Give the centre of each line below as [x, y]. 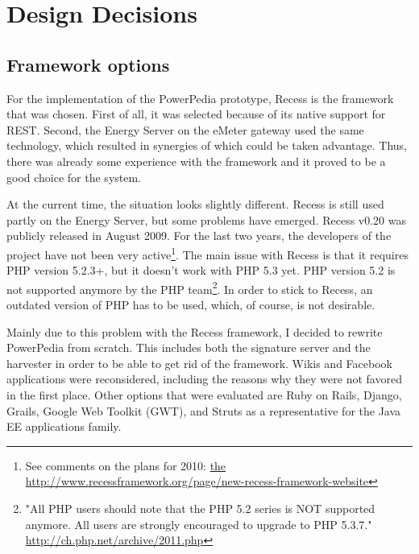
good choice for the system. [74, 177]
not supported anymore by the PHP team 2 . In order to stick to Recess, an [190, 287]
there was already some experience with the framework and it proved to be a [196, 161]
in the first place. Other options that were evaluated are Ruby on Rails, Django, [204, 394]
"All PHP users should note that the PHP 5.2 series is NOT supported [200, 508]
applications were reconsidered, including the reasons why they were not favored [204, 379]
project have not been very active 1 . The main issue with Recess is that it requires [207, 253]
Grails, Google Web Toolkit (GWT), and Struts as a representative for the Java [204, 410]
